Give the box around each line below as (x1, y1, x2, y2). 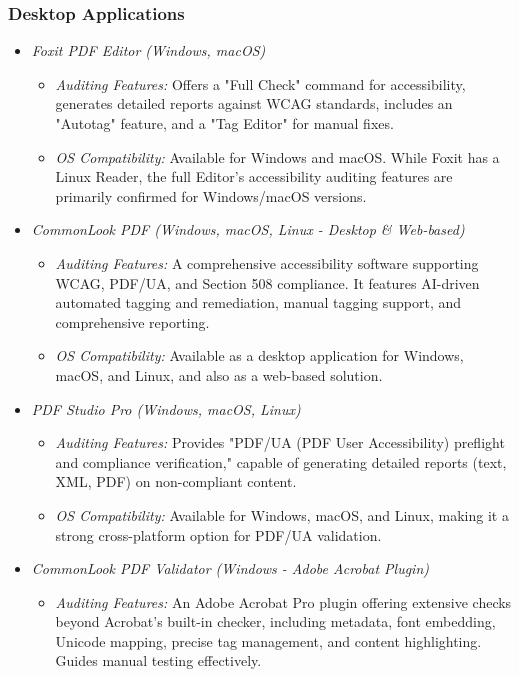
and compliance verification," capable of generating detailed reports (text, (55, 451, 507, 472)
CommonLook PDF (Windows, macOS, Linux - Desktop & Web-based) (31, 219, 465, 240)
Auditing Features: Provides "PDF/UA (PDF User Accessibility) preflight (55, 432, 505, 453)
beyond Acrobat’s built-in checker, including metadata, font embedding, (55, 611, 496, 632)
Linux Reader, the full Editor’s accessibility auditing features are (55, 166, 453, 187)
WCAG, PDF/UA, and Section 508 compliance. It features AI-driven (55, 272, 480, 293)
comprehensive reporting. (55, 311, 210, 332)
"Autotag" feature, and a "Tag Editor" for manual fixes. (55, 113, 394, 133)
